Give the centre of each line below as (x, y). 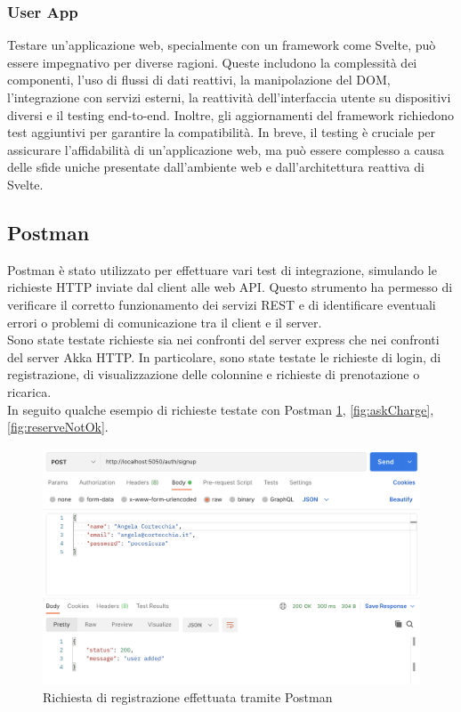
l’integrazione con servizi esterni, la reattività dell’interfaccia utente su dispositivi (229, 97)
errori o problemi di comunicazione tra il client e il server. (165, 322)
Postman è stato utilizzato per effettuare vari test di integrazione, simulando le (222, 269)
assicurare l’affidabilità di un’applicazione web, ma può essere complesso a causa (226, 149)
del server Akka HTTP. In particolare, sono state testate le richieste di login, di (224, 356)
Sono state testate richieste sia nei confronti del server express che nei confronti (223, 340)
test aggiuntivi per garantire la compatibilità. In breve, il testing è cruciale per (222, 132)
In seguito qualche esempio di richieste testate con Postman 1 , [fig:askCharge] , (221, 409)
